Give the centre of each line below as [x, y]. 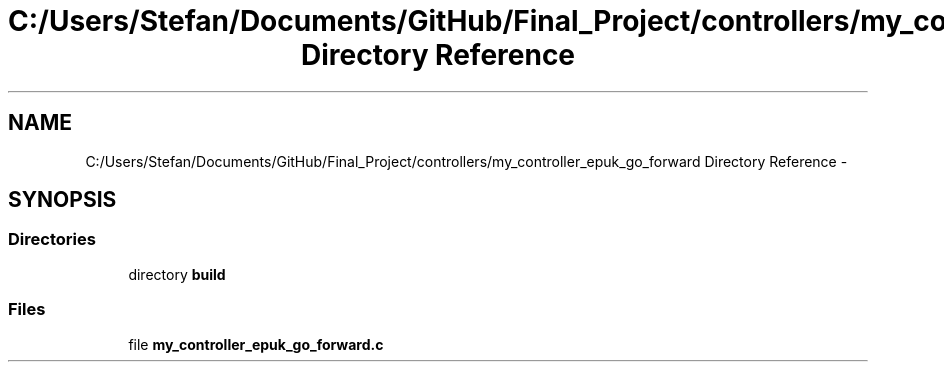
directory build [177, 274]
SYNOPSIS [62, 200]
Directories [52, 239]
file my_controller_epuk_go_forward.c [256, 344]
